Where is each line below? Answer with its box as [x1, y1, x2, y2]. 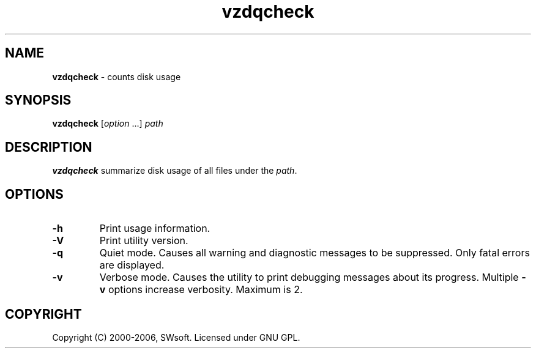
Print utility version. [99, 234, 188, 247]
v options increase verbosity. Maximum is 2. [99, 283, 303, 296]
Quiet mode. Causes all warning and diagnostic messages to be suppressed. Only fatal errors [99, 247, 530, 259]
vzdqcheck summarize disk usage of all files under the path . [52, 165, 297, 176]
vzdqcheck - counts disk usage [52, 71, 181, 82]
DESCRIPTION [5, 139, 92, 155]
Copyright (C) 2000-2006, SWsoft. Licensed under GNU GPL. [52, 332, 300, 343]
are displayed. [99, 259, 165, 272]
